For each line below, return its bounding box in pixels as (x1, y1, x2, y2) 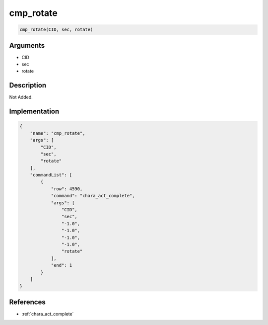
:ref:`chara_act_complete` (21, 311, 74, 317)
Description (9, 81, 47, 89)
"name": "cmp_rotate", (30, 130, 85, 136)
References (9, 298, 46, 306)
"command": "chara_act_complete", (51, 193, 135, 199)
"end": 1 (51, 262, 72, 268)
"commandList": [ (30, 172, 72, 178)
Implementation (9, 107, 60, 116)
